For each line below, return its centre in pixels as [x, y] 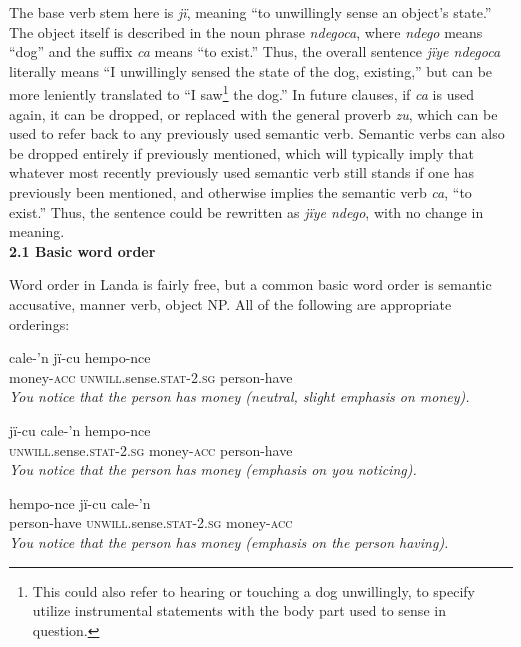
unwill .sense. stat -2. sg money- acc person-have [151, 449]
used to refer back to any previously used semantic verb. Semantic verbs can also [257, 133]
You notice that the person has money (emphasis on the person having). [229, 541]
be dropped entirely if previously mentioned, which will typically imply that [241, 152]
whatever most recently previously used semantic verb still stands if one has [242, 172]
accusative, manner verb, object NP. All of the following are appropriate [230, 303]
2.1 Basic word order [82, 250]
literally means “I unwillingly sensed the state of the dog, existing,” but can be [251, 70]
